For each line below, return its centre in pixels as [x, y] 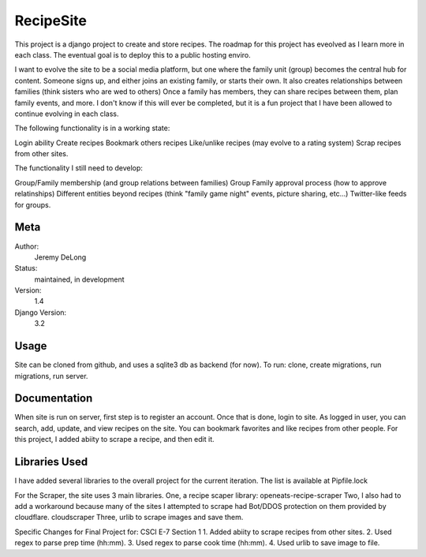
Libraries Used [51, 462]
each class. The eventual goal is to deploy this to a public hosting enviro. [133, 54]
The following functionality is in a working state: [92, 128]
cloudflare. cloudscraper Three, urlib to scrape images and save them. [129, 518]
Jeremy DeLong [60, 257]
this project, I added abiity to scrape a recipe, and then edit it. [114, 439]
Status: [26, 268]
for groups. [33, 204]
